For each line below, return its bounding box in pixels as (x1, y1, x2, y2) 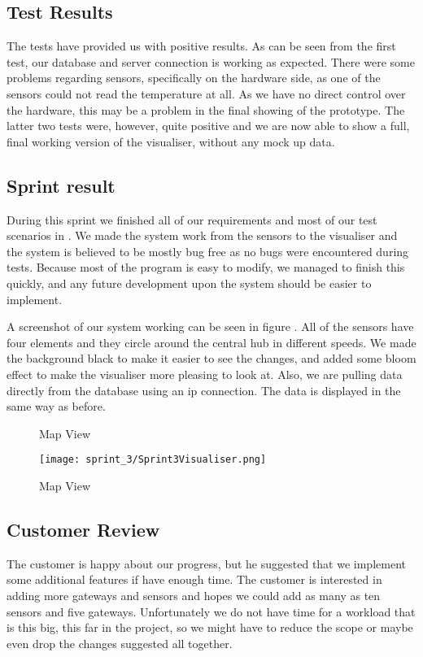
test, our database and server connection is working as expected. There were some (7, 53, 415, 70)
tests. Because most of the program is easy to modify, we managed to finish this (7, 259, 405, 276)
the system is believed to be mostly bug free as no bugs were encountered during (7, 242, 409, 259)
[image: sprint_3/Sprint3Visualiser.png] (39, 454, 267, 466)
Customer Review (7, 516, 160, 542)
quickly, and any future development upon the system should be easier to (7, 274, 372, 291)
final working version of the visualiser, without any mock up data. (7, 133, 335, 150)
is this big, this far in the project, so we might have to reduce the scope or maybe (7, 619, 413, 636)
